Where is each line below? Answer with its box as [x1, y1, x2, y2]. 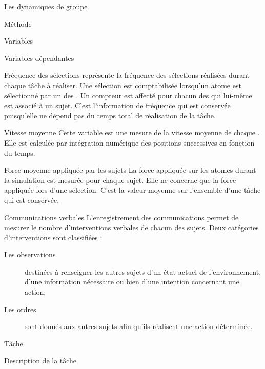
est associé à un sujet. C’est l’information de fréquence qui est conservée [4, 100, 231, 111]
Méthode [4, 18, 32, 29]
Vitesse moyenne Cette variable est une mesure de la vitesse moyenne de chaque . [4, 127, 260, 138]
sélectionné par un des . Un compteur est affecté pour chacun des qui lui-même [4, 90, 252, 100]
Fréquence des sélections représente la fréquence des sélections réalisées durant [4, 70, 250, 80]
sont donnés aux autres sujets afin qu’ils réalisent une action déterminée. [25, 321, 253, 332]
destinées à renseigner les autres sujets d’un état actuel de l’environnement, [25, 266, 261, 277]
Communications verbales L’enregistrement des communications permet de [4, 212, 239, 222]
